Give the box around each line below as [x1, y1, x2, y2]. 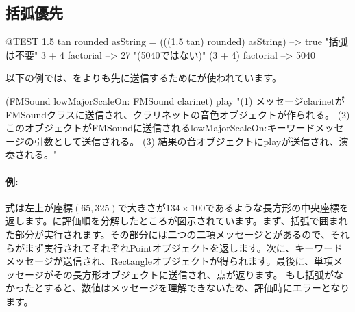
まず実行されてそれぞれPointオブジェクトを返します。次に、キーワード [24, 240, 343, 255]
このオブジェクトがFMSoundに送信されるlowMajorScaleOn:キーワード [5, 120, 315, 135]
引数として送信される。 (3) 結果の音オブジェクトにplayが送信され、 [34, 133, 339, 148]
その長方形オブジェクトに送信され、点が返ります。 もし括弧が [53, 267, 334, 281]
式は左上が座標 [5, 200, 73, 214]
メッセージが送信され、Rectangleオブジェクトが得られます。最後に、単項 [5, 254, 334, 268]
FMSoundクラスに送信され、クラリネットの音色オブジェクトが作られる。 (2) [5, 107, 350, 121]
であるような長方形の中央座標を [205, 200, 350, 214]
